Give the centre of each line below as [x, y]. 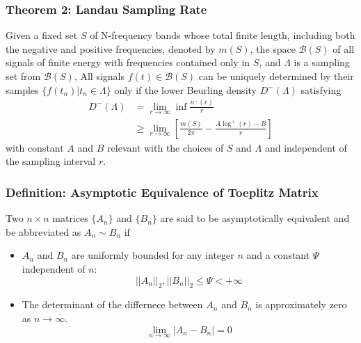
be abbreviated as [43, 231]
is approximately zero [301, 304]
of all [344, 48]
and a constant [278, 255]
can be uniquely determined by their [276, 76]
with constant [35, 147]
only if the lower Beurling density [185, 89]
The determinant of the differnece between [112, 304]
